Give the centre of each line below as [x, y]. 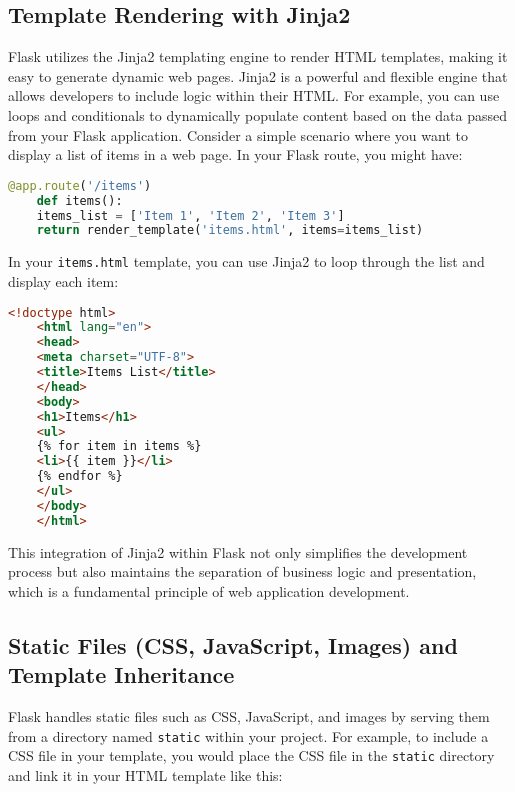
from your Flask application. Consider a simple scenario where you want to [238, 134]
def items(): [79, 200]
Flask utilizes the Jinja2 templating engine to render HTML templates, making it [258, 56]
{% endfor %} [79, 476]
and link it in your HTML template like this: [145, 774]
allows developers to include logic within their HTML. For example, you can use [254, 95]
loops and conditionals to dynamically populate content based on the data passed [257, 114]
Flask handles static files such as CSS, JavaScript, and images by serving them [249, 716]
